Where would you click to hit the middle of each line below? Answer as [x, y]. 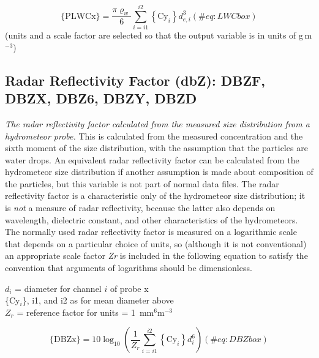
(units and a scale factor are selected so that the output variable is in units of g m [159, 35]
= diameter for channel [58, 288]
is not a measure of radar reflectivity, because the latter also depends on [140, 208]
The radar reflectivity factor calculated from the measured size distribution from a [157, 123]
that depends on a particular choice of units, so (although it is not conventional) [156, 243]
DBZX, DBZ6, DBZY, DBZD [101, 98]
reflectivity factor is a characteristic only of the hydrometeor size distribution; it [155, 196]
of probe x [129, 288]
